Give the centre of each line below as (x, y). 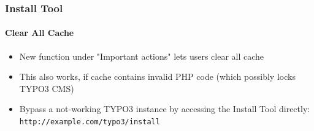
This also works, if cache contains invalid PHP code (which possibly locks (157, 76)
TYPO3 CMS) (47, 88)
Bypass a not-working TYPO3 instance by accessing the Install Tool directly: (165, 109)
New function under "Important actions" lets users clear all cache (142, 56)
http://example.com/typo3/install (90, 122)
